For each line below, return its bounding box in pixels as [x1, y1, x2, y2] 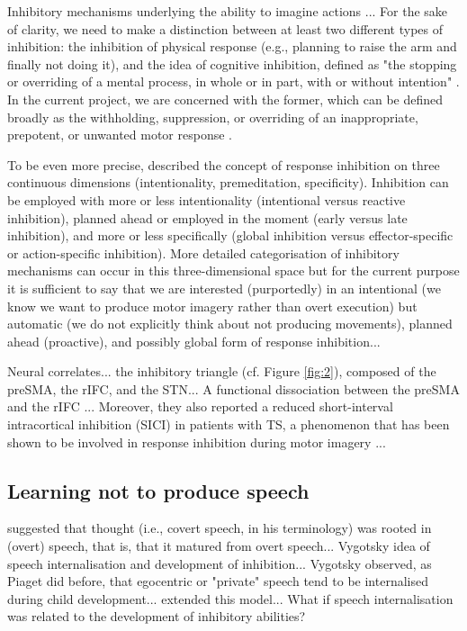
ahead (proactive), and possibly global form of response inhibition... [7, 331, 381, 350]
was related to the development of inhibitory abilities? [7, 607, 306, 626]
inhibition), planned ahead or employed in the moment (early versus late [7, 208, 408, 227]
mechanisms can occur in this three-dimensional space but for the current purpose [7, 261, 460, 280]
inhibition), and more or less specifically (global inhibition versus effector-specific [7, 226, 454, 245]
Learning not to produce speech [7, 476, 310, 504]
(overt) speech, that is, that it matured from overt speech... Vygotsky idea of [7, 536, 430, 555]
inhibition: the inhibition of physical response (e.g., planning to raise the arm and [7, 37, 457, 56]
